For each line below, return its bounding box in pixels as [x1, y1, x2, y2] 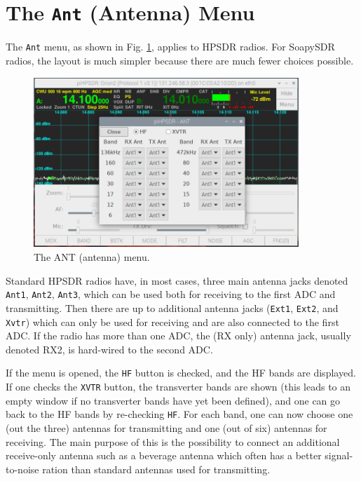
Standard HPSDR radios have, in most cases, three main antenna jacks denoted [6, 273, 348, 287]
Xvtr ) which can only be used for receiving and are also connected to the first [6, 314, 339, 329]
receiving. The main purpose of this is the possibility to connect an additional [6, 434, 340, 449]
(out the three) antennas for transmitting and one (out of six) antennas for [6, 420, 327, 435]
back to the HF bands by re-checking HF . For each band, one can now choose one [6, 407, 353, 421]
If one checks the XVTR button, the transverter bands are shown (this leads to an [6, 379, 351, 394]
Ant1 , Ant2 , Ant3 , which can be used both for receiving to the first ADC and [6, 287, 336, 302]
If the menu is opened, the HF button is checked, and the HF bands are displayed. [6, 365, 356, 380]
